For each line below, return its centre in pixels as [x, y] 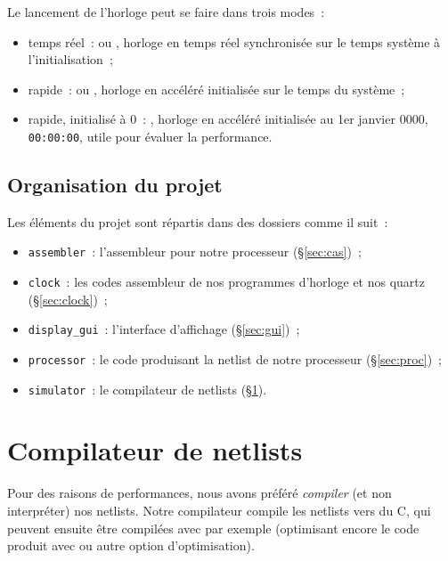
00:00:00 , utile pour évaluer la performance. [150, 136]
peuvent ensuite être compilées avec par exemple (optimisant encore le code [213, 528]
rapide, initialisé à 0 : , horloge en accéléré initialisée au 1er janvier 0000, [228, 119]
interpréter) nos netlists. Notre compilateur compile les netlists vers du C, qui [219, 511]
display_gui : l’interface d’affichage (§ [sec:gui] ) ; [164, 329]
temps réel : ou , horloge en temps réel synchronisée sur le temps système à [234, 41]
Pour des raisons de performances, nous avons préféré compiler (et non [200, 493]
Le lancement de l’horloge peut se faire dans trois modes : [166, 12]
